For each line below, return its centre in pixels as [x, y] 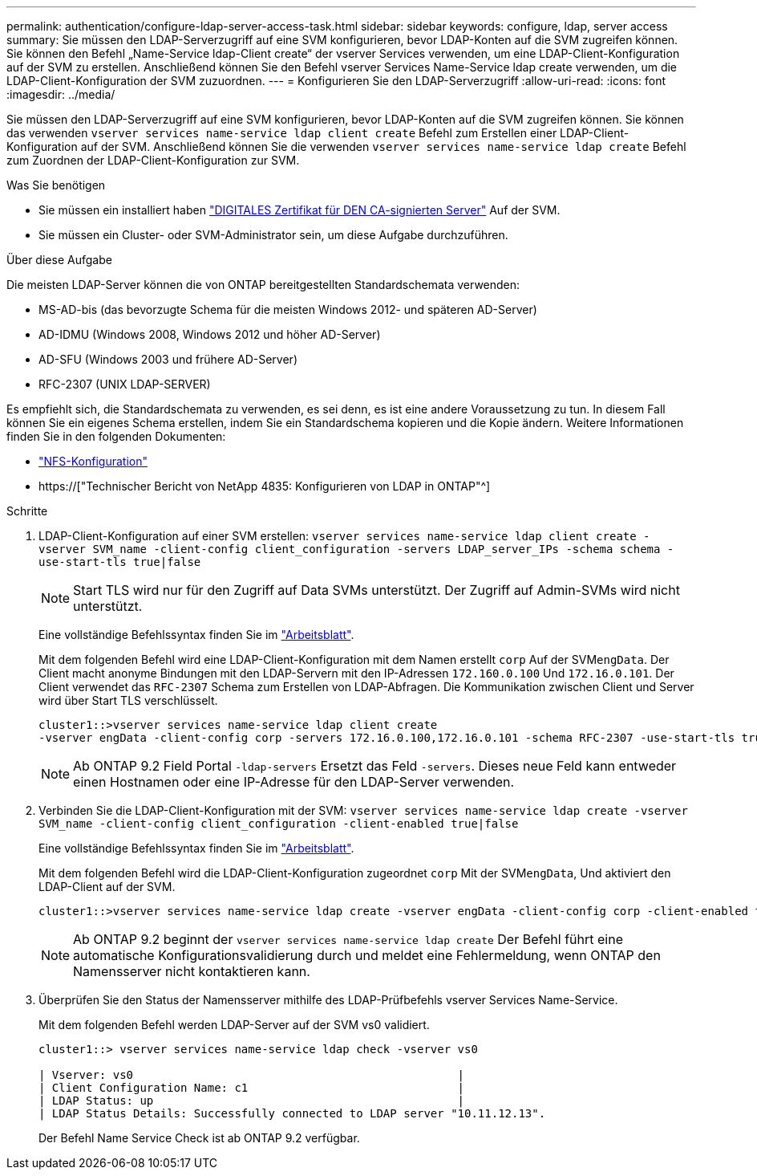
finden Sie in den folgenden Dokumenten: [116, 436]
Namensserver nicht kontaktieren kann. [192, 971]
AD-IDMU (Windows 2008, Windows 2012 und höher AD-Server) [210, 334]
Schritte [27, 511]
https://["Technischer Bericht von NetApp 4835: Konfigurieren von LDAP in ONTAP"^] [265, 486]
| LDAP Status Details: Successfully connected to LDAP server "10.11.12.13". [292, 1113]
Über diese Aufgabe [59, 260]
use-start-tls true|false [120, 562]
